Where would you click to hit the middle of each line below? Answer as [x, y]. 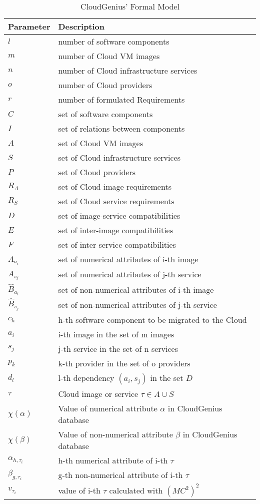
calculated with [136, 490]
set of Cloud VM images [100, 143]
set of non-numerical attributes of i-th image [136, 289]
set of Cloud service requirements [116, 201]
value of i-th [79, 490]
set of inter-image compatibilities [116, 230]
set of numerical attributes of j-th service [130, 274]
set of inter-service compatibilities [117, 244]
